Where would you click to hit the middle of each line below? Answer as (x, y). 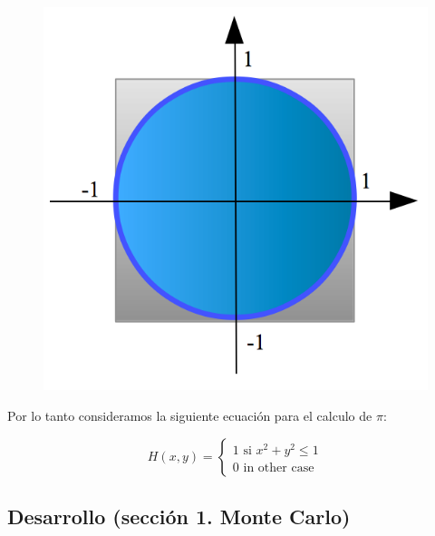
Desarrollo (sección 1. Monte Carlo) (179, 517)
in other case (279, 468)
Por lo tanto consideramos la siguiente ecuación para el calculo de (190, 416)
